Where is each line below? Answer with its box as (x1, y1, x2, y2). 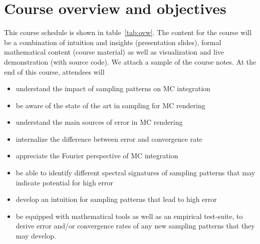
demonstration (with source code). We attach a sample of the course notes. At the (4, 56, 256, 67)
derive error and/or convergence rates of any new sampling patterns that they (16, 220, 255, 231)
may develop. (16, 230, 56, 241)
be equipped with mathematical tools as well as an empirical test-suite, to (16, 210, 243, 221)
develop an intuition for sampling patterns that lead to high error (16, 194, 217, 204)
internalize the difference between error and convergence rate (16, 133, 202, 144)
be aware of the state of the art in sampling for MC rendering (16, 100, 205, 110)
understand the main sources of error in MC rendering (16, 117, 183, 127)
